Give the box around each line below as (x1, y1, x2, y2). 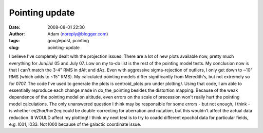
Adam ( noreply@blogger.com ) (47, 31, 108, 36)
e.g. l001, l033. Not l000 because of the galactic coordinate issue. (9, 121, 141, 127)
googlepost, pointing (47, 38, 89, 44)
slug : (9, 44, 19, 50)
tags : (9, 38, 20, 44)
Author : (9, 31, 25, 36)
